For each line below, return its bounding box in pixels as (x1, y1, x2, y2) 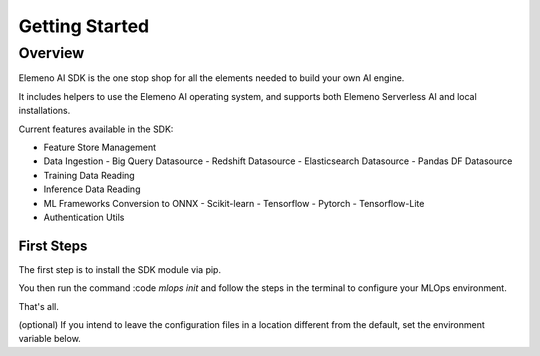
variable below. (18, 333, 82, 345)
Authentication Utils (43, 211, 125, 223)
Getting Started (18, 15, 150, 37)
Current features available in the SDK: (18, 123, 174, 135)
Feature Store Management (43, 141, 157, 153)
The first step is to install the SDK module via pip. (18, 263, 222, 275)
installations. (18, 105, 71, 117)
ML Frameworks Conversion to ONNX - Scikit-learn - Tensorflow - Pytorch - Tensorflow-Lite (43, 197, 425, 209)
